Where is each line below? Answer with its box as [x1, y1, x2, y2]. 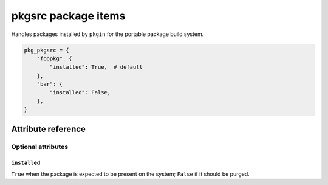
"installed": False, [49, 89, 111, 96]
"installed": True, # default [49, 64, 143, 71]
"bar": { [36, 81, 63, 88]
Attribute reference [11, 124, 86, 134]
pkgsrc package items [11, 9, 126, 23]
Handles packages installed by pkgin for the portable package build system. [11, 30, 204, 38]
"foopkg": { [36, 55, 73, 62]
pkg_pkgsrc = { [24, 46, 69, 54]
